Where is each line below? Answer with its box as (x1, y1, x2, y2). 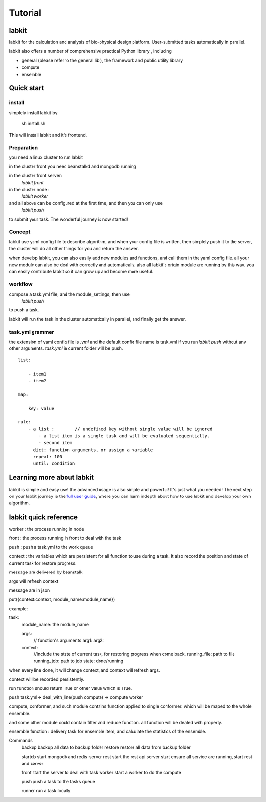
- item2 (28, 378, 47, 383)
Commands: (9, 737, 34, 743)
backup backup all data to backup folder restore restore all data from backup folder (21, 744, 191, 750)
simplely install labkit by (9, 109, 58, 115)
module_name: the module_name (21, 621, 89, 627)
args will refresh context (9, 578, 59, 584)
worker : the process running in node (9, 526, 84, 532)
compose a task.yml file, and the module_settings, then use (9, 291, 130, 297)
